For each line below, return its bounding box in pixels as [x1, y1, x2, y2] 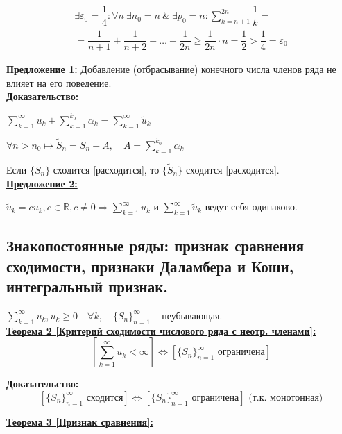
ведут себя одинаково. [205, 199, 298, 214]
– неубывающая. [153, 308, 223, 322]
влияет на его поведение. [6, 75, 112, 90]
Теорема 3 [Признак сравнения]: [6, 414, 154, 428]
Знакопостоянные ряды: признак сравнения [6, 235, 305, 256]
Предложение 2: [6, 176, 78, 190]
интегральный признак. [6, 276, 168, 297]
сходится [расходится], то [53, 162, 160, 176]
